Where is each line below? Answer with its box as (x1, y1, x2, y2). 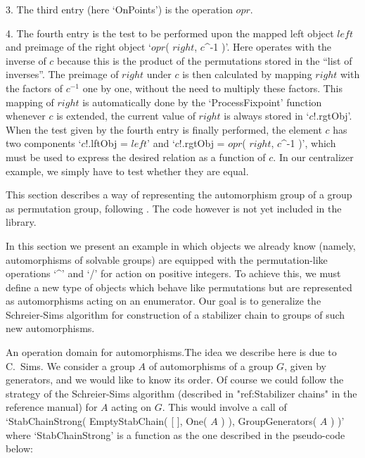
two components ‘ (6, 136, 82, 151)
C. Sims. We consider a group (6, 358, 135, 373)
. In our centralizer (273, 149, 354, 164)
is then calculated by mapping (182, 67, 312, 82)
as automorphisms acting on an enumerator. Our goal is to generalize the (6, 293, 321, 308)
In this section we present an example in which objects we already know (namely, (6, 238, 356, 253)
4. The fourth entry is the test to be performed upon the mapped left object (6, 25, 334, 40)
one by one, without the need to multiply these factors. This (82, 80, 343, 95)
